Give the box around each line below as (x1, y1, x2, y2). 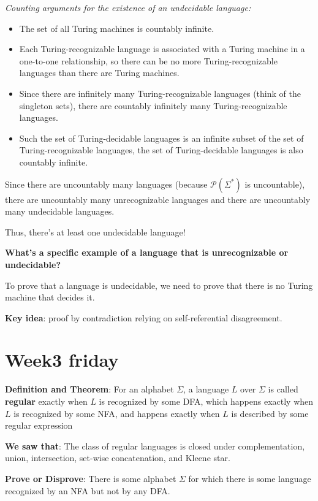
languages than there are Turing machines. (19, 66, 180, 79)
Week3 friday (5, 347, 119, 372)
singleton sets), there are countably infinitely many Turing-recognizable (19, 99, 287, 112)
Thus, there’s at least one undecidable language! (5, 225, 186, 238)
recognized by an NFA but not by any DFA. (5, 484, 170, 497)
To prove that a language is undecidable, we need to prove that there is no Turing (5, 278, 313, 291)
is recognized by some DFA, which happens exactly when (99, 395, 314, 407)
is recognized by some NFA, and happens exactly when (13, 407, 220, 419)
